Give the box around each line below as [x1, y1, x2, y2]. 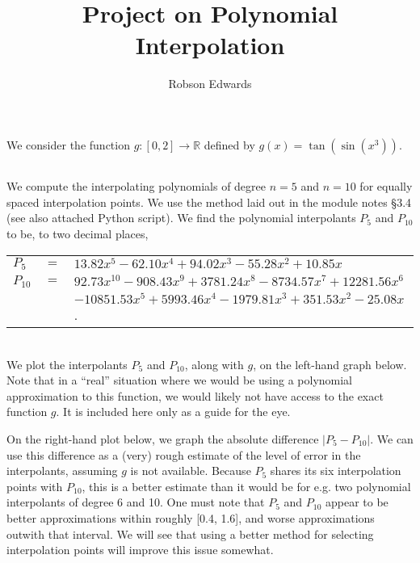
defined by [204, 136, 255, 153]
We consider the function [6, 136, 130, 153]
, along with [184, 355, 244, 372]
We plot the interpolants [6, 355, 128, 372]
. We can [370, 431, 414, 447]
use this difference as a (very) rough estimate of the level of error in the [6, 446, 361, 463]
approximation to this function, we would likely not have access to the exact [6, 387, 384, 404]
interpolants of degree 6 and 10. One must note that [6, 494, 265, 510]
